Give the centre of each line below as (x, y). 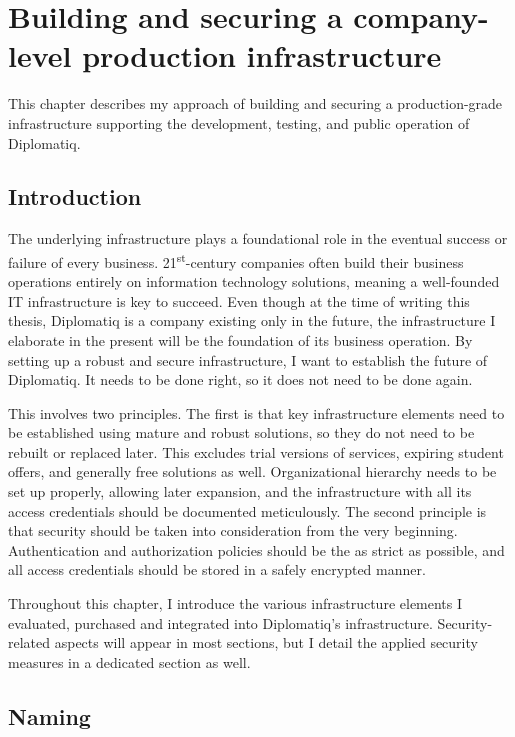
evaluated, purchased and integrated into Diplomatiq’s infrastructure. (220, 622)
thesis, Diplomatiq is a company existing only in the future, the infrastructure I (252, 320)
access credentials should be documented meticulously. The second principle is (247, 510)
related (29, 642)
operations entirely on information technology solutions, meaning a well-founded (254, 281)
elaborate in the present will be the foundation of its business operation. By (240, 339)
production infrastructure (262, 55)
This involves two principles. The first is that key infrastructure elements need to (256, 412)
